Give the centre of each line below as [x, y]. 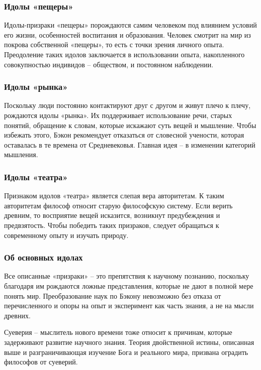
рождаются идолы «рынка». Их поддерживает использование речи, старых [118, 115]
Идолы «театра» [36, 176]
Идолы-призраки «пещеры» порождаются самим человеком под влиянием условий [130, 25]
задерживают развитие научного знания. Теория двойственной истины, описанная [129, 342]
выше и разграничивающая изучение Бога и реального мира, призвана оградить [126, 352]
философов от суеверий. [41, 362]
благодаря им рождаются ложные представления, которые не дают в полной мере [129, 285]
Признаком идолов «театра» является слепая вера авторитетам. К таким [114, 196]
